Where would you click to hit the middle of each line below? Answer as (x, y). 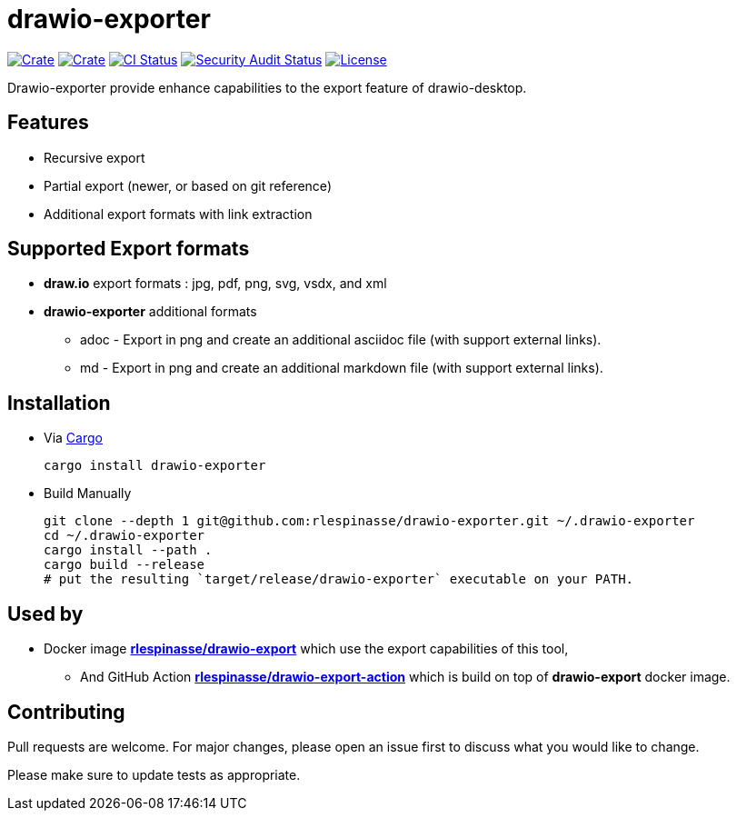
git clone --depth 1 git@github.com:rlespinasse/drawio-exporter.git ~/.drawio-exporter (369, 521)
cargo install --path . (128, 550)
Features (48, 123)
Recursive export (95, 157)
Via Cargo (73, 438)
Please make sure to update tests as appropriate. (154, 774)
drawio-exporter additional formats (150, 312)
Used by (45, 613)
